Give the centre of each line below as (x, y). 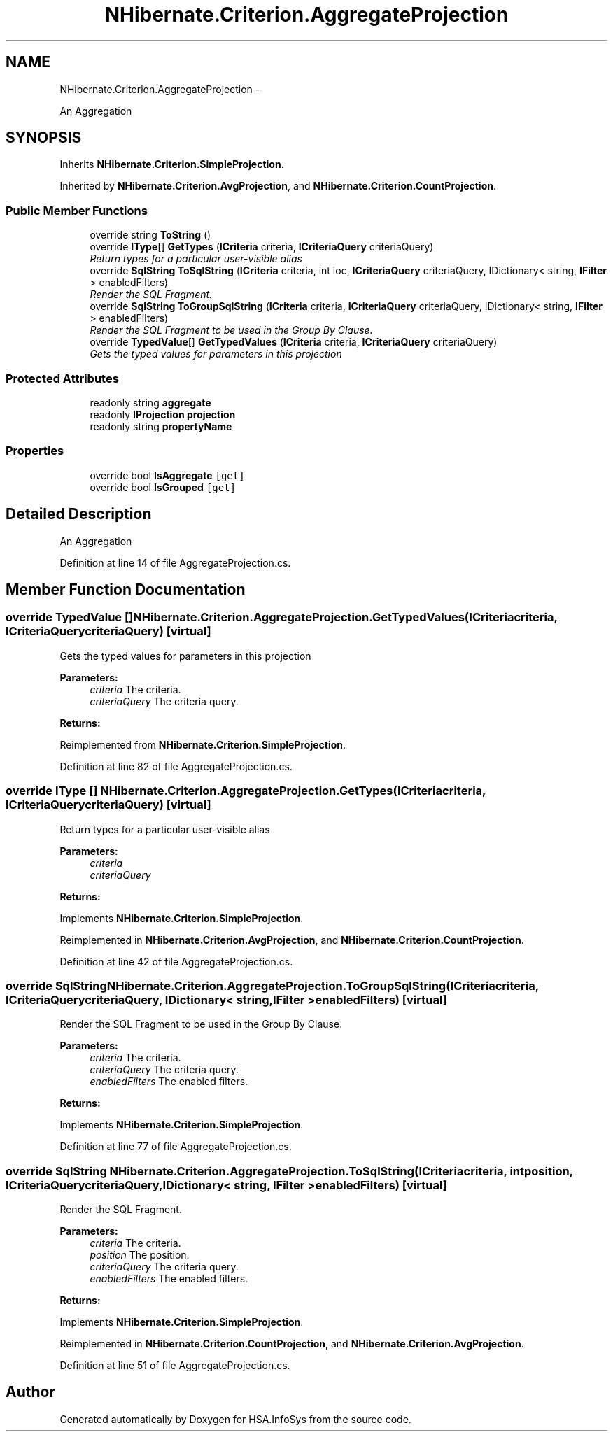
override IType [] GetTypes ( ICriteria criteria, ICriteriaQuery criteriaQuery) (262, 247)
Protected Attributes (62, 378)
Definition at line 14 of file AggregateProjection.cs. (175, 562)
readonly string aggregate (150, 402)
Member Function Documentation (126, 589)
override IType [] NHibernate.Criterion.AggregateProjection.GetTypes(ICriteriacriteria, (246, 791)
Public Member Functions (77, 210)
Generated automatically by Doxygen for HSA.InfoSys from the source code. (235, 1419)
